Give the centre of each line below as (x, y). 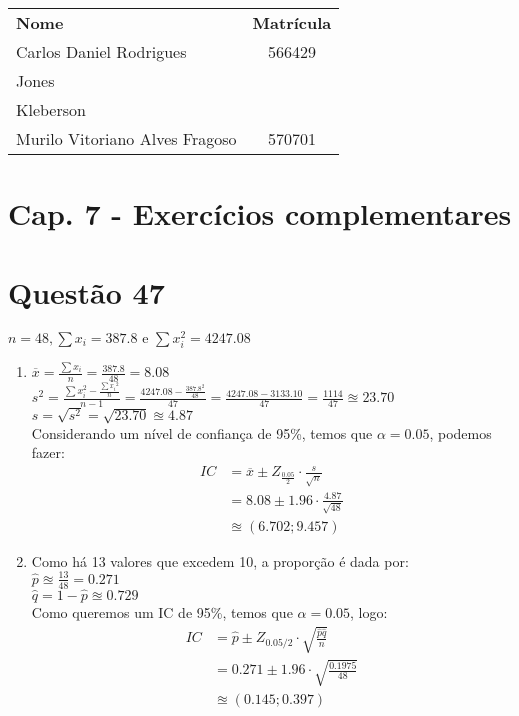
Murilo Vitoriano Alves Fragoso (126, 138)
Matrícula (292, 22)
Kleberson (51, 109)
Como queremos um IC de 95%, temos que (162, 611)
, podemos (460, 432)
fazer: (48, 452)
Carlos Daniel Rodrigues (101, 51)
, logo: (369, 611)
